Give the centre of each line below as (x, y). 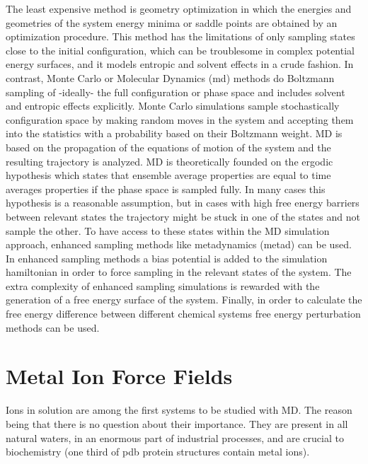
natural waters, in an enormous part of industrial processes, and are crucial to (175, 437)
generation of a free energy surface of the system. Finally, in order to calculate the (184, 300)
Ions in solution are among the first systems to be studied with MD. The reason (179, 410)
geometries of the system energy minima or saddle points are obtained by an (172, 22)
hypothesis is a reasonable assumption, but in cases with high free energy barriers (183, 203)
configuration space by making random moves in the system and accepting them (180, 119)
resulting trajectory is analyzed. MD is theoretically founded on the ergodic (169, 161)
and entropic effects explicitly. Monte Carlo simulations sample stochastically (173, 106)
